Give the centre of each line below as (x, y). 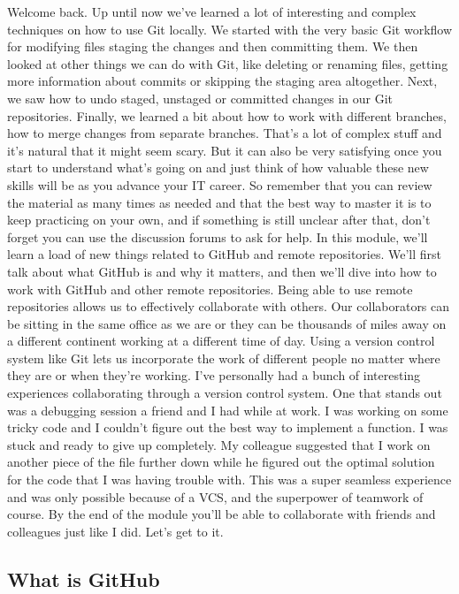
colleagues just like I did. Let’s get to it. (115, 531)
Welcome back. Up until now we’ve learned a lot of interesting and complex (212, 11)
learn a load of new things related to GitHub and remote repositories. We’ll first (225, 254)
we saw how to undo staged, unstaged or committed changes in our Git (200, 98)
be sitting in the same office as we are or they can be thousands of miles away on (227, 323)
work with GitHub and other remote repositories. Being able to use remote (210, 289)
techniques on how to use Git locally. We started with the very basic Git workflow (230, 29)
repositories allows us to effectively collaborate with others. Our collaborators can (229, 306)
